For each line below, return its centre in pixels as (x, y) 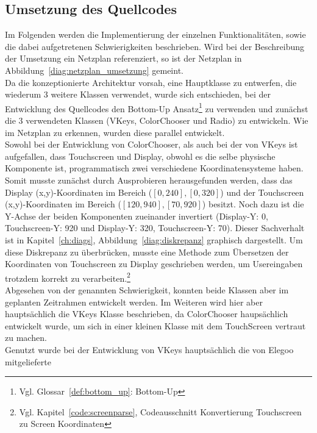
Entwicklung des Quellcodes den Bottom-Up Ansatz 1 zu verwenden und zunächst (157, 107)
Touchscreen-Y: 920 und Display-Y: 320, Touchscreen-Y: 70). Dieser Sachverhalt (155, 228)
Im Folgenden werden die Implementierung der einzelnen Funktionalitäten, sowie (155, 34)
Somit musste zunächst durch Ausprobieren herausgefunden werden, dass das (149, 180)
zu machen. (26, 338)
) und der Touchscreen (262, 192)
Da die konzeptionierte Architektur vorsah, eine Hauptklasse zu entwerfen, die (151, 82)
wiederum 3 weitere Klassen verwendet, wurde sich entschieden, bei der (138, 94)
